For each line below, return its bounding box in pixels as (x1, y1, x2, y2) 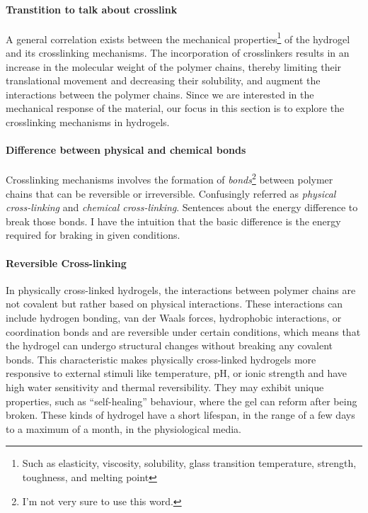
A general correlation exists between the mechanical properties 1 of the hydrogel (6, 29, 350, 46)
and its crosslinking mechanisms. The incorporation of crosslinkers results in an (6, 45, 350, 60)
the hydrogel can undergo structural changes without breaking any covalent (6, 338, 333, 353)
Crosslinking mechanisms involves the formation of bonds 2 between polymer (6, 170, 333, 187)
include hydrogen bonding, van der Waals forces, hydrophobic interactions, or (6, 310, 342, 325)
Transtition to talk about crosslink (6, 1, 178, 16)
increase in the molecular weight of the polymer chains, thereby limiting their (6, 59, 342, 74)
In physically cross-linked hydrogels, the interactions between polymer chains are (6, 282, 356, 297)
